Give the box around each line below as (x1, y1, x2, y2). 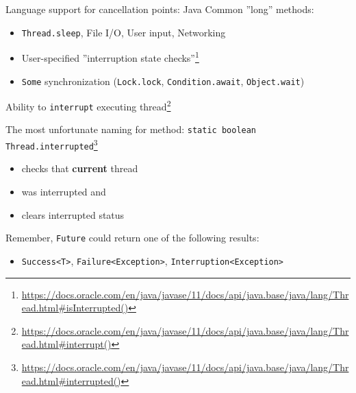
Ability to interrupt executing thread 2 (5, 97, 171, 113)
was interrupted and (21, 184, 106, 199)
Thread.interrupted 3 (5, 136, 98, 152)
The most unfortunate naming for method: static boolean (5, 122, 257, 136)
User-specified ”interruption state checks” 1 (21, 49, 199, 64)
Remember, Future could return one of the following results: (5, 230, 259, 245)
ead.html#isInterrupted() (21, 300, 129, 315)
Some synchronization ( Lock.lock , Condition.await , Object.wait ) (21, 73, 305, 88)
